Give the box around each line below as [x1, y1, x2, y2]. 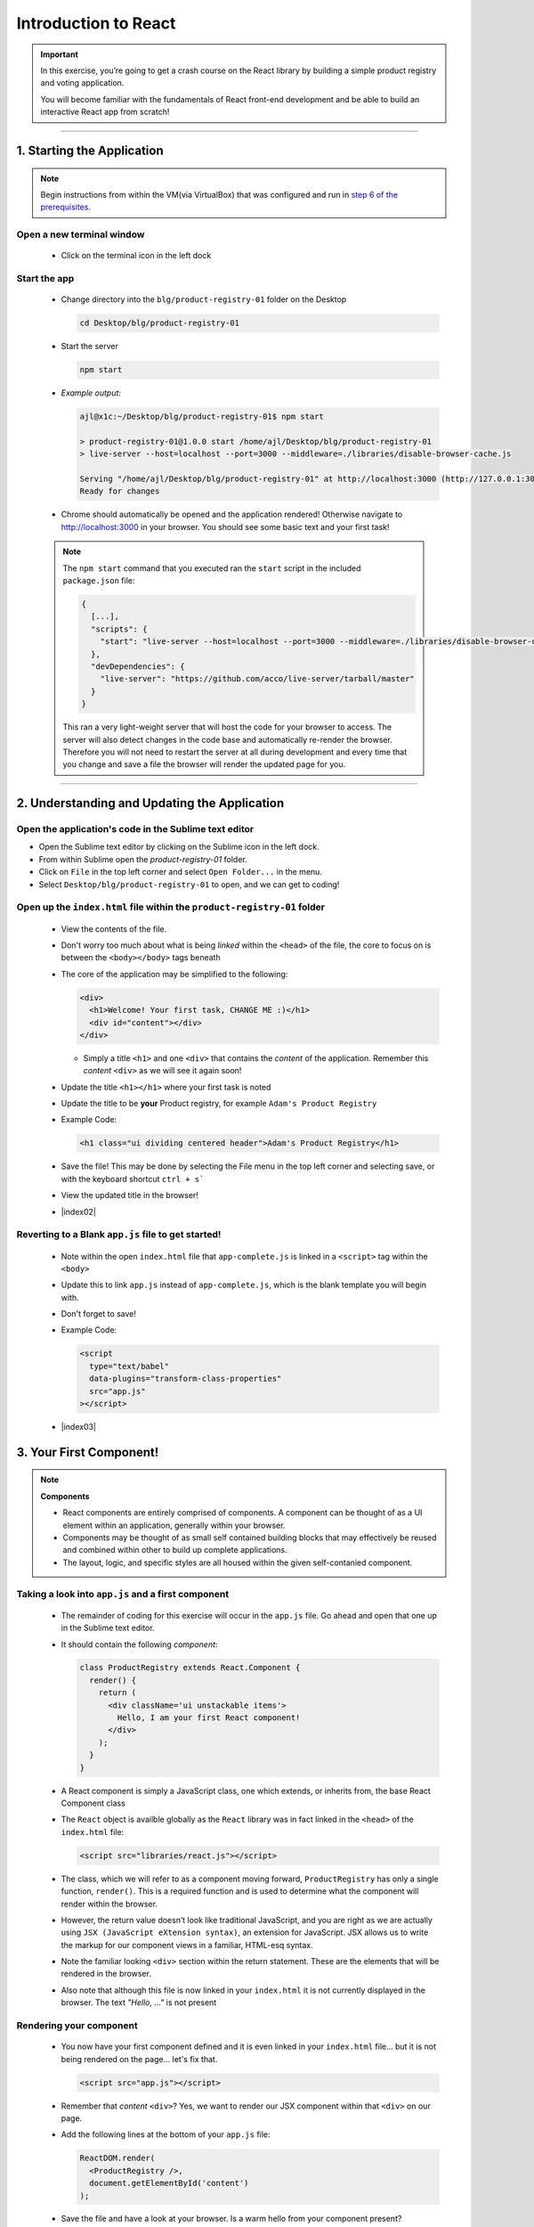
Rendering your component [16, 2019, 138, 2032]
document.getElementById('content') [89, 2178, 249, 2189]
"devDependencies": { [90, 661, 186, 672]
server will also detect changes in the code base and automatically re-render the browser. [62, 734, 393, 745]
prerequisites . [40, 201, 92, 213]
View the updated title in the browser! [61, 1190, 199, 1201]
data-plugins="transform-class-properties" [89, 1374, 282, 1384]
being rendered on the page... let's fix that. [61, 2053, 218, 2064]
